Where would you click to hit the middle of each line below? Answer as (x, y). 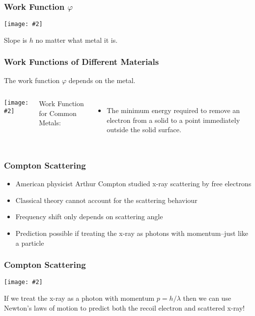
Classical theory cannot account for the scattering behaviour (106, 200)
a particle (30, 243)
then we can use (207, 298)
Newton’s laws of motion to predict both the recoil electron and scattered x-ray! (125, 307)
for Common (58, 113)
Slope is (16, 40)
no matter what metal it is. (77, 40)
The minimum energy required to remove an (173, 110)
